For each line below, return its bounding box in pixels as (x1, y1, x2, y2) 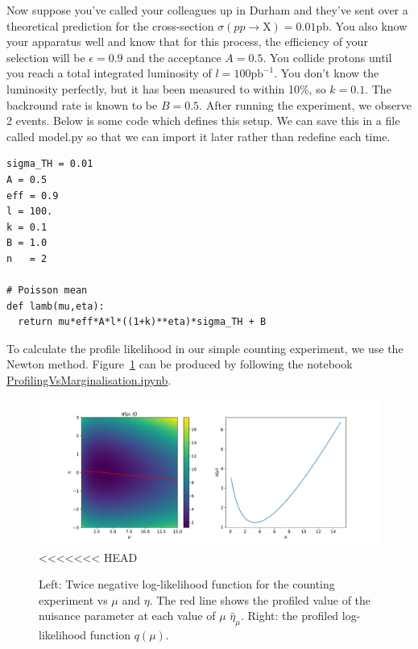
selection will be (6, 48, 85, 65)
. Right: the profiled (240, 607, 339, 624)
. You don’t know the (274, 64, 379, 81)
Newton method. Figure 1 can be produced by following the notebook (6, 356, 353, 372)
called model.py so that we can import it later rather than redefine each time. (6, 127, 391, 144)
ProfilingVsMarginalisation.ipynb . (6, 372, 172, 389)
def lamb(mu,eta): (6, 300, 105, 312)
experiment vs (39, 591, 108, 608)
